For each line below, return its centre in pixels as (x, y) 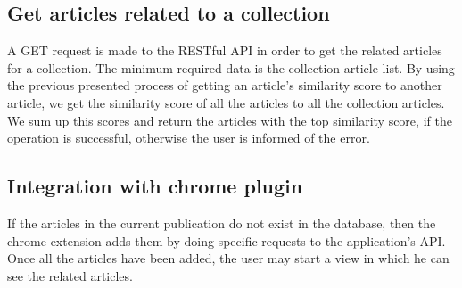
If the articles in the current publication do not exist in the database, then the (222, 222)
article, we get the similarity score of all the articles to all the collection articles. (226, 102)
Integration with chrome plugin (155, 186)
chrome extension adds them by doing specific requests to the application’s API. (227, 240)
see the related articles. (70, 275)
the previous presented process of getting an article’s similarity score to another (225, 85)
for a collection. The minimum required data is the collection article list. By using (231, 67)
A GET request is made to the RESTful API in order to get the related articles (225, 50)
